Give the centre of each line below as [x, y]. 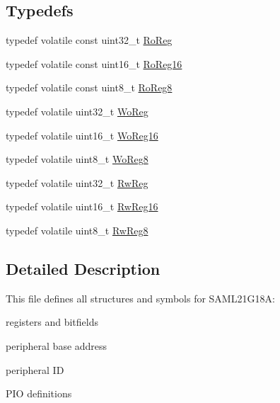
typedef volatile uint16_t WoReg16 [82, 135]
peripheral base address [57, 345]
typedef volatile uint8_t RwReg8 [77, 230]
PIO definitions [39, 393]
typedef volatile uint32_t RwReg [77, 182]
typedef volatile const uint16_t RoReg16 [94, 63]
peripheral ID [35, 369]
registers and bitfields [52, 322]
